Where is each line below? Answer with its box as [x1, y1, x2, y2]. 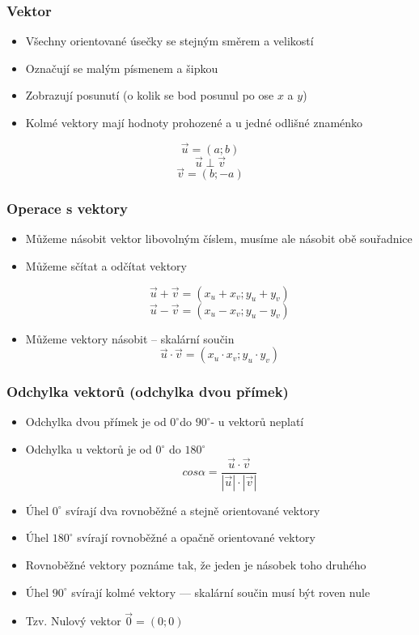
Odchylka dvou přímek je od [25, 413, 167, 430]
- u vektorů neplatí [210, 413, 304, 430]
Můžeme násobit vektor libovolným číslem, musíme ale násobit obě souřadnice [25, 230, 413, 247]
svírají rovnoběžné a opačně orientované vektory [77, 529, 315, 546]
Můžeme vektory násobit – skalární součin [25, 330, 235, 347]
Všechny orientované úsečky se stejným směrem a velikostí [25, 32, 314, 49]
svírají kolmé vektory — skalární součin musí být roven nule [71, 583, 370, 600]
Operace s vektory [6, 198, 128, 219]
